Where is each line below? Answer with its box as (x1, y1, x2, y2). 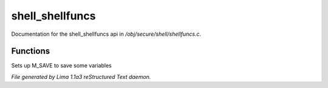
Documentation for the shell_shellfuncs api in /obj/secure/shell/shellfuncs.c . (11, 30, 202, 38)
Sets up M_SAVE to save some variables (11, 62, 112, 69)
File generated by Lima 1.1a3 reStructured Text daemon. (11, 73, 151, 80)
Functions (11, 46, 50, 56)
